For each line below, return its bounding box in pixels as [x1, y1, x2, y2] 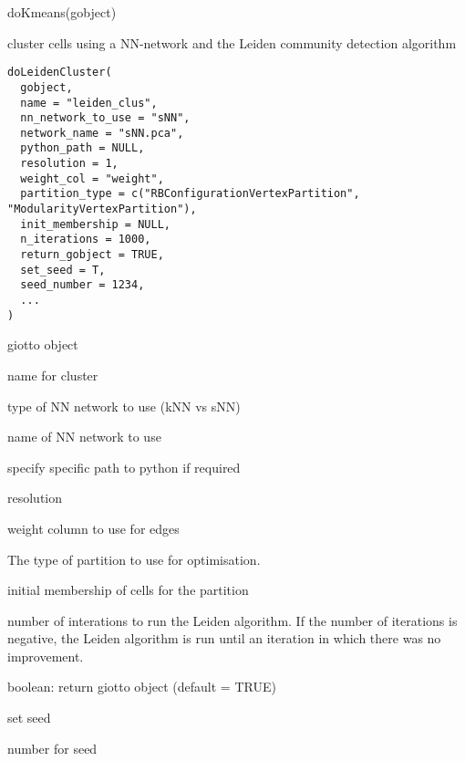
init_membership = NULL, [20, 217, 170, 231]
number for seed [7, 738, 98, 757]
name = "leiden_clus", [20, 96, 158, 109]
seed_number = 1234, [20, 278, 145, 292]
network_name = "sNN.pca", [20, 126, 184, 140]
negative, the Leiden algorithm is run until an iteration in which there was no [7, 629, 441, 648]
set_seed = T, [20, 263, 106, 276]
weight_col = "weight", [20, 172, 164, 185]
